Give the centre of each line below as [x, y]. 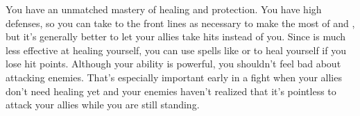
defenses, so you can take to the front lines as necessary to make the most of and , [180, 23]
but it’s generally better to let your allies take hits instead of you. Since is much [176, 36]
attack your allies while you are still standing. [103, 105]
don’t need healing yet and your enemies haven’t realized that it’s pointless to [171, 91]
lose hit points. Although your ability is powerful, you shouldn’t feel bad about [173, 64]
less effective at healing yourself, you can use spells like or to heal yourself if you [176, 50]
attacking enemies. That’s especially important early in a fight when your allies [174, 77]
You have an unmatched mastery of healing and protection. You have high [164, 9]
